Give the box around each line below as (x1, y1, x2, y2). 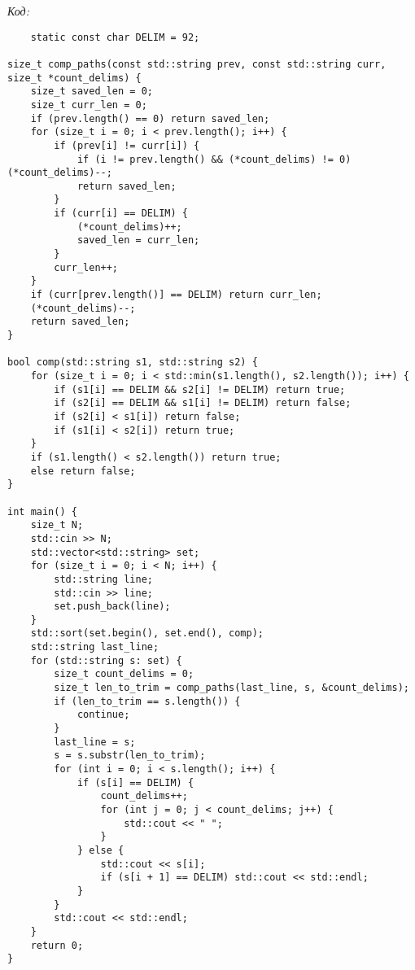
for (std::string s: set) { (30, 654, 182, 666)
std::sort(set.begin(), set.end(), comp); (30, 627, 264, 640)
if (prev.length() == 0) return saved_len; (30, 112, 270, 125)
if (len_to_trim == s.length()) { (54, 695, 241, 707)
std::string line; (54, 573, 153, 585)
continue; (76, 709, 130, 721)
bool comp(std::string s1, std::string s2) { (7, 356, 258, 369)
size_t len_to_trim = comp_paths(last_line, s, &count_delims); (54, 682, 409, 694)
